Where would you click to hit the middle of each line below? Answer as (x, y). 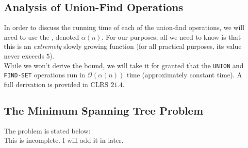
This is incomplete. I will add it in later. (64, 140)
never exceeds (24, 55)
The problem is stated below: (47, 130)
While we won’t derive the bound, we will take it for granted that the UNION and (124, 65)
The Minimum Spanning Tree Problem (104, 110)
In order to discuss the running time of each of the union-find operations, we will (124, 27)
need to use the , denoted (41, 37)
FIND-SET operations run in (45, 75)
